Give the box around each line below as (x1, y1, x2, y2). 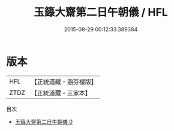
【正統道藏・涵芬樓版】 (31, 78, 98, 86)
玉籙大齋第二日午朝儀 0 (14, 118, 73, 125)
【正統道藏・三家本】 (31, 88, 92, 97)
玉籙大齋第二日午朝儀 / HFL (34, 5, 168, 19)
